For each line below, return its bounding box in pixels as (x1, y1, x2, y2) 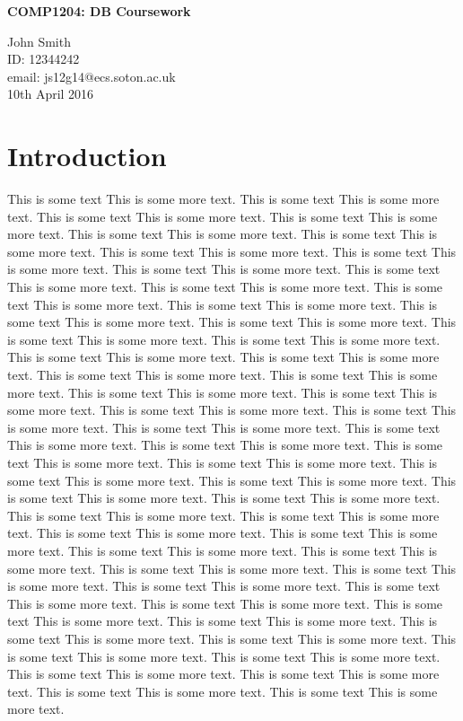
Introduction (7, 137, 167, 174)
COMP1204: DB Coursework (7, 2, 191, 20)
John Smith (7, 31, 71, 50)
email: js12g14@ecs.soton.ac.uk (7, 66, 176, 85)
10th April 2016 (7, 84, 94, 103)
